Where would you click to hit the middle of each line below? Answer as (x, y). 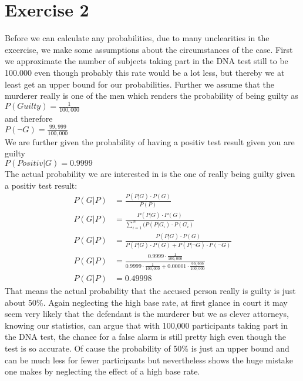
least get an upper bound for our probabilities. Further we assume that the (139, 84)
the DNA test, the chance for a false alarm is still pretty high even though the (145, 337)
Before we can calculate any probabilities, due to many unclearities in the (137, 38)
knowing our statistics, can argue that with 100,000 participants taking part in (146, 325)
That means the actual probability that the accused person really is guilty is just (150, 290)
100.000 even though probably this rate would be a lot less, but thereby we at (145, 72)
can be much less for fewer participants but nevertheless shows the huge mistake (149, 360)
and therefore (29, 118)
